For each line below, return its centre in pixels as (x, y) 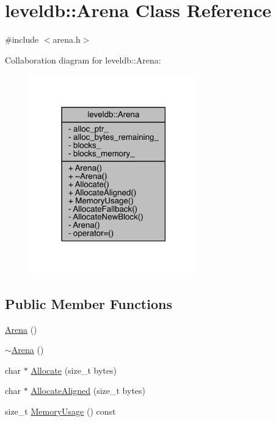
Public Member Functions (89, 303)
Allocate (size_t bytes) (74, 370)
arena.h (67, 39)
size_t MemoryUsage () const (60, 411)
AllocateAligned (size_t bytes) (88, 391)
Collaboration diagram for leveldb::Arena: (83, 60)
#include (22, 39)
